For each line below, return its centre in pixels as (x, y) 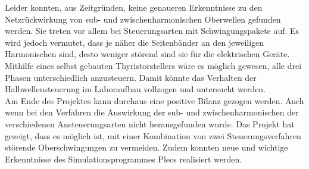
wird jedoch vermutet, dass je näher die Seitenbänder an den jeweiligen (135, 42)
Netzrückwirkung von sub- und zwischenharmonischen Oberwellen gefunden (143, 19)
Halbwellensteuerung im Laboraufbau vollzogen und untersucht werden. (135, 89)
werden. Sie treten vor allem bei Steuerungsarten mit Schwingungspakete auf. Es (152, 31)
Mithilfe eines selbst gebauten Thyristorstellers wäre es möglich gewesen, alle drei (153, 65)
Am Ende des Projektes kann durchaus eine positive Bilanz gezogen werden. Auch (154, 100)
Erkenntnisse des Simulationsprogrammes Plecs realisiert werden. (124, 159)
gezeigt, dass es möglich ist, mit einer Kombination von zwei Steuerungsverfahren (153, 135)
